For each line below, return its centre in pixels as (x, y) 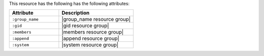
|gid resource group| (85, 26)
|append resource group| (90, 38)
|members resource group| (92, 32)
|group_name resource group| (96, 19)
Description (76, 13)
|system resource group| (90, 45)
